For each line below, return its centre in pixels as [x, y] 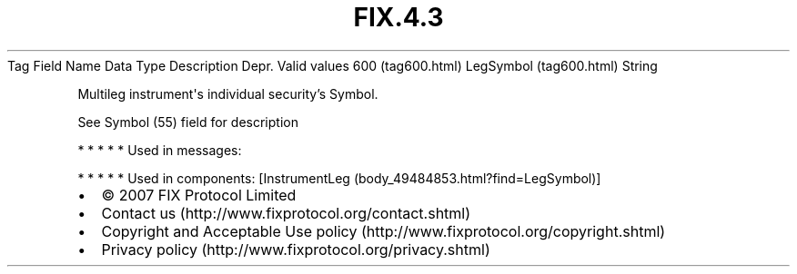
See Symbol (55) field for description [188, 122]
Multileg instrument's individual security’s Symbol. [228, 93]
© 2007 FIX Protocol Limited [199, 195]
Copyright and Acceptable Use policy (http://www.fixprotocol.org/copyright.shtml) [383, 231]
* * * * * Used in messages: [160, 150]
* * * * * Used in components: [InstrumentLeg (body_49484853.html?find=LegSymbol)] [339, 178]
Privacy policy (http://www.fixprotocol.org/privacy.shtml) [296, 249]
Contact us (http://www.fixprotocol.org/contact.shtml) [286, 213]
